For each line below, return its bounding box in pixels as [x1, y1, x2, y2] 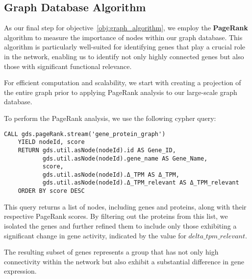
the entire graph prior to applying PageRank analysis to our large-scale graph [4, 87, 237, 97]
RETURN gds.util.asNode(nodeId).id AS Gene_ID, [18, 146, 176, 154]
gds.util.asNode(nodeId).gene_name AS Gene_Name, [42, 155, 208, 162]
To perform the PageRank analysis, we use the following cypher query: [4, 113, 216, 123]
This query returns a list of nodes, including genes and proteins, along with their [4, 201, 247, 211]
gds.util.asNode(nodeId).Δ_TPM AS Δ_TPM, [42, 171, 179, 178]
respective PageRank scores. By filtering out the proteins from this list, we [4, 211, 228, 221]
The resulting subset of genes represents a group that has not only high [4, 247, 219, 257]
